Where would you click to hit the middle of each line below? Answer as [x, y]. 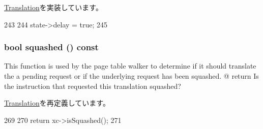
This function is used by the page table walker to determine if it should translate [130, 66]
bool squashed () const [51, 47]
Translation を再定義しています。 [57, 103]
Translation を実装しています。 [53, 7]
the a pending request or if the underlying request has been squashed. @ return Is [131, 76]
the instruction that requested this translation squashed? [93, 86]
